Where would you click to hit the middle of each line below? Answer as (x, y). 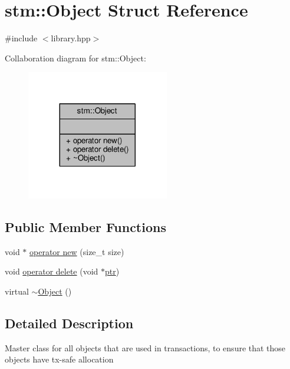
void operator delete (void (52, 271)
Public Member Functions (85, 226)
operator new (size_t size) (77, 251)
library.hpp (71, 38)
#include (21, 38)
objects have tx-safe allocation (59, 359)
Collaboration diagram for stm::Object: (75, 58)
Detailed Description (69, 323)
